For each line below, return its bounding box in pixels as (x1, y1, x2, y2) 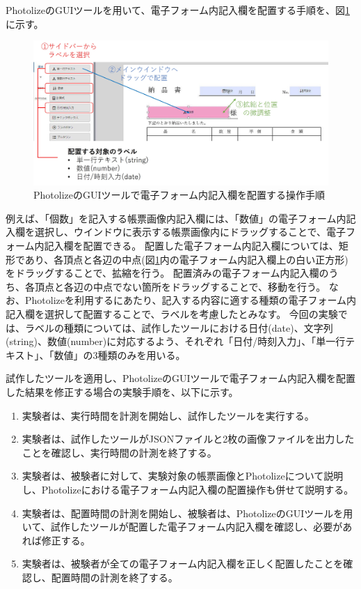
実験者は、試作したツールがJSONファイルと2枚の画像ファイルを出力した (22, 431, 355, 446)
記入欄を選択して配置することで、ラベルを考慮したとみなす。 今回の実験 (6, 306, 338, 321)
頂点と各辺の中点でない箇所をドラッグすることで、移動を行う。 (34, 279, 326, 293)
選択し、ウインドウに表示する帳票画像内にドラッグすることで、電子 (34, 224, 346, 239)
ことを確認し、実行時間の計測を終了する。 (22, 445, 217, 459)
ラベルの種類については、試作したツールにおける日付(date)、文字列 (24, 320, 333, 335)
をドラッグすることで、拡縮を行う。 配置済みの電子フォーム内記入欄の (6, 266, 329, 280)
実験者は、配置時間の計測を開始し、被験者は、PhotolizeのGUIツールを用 (22, 505, 353, 520)
